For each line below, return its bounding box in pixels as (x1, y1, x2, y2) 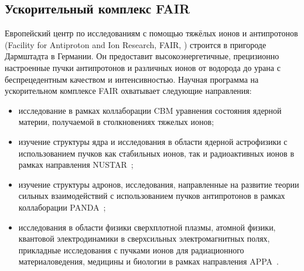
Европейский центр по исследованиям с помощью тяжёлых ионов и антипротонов (5, 27, 298, 39)
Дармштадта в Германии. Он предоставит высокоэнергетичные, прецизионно (5, 50, 279, 62)
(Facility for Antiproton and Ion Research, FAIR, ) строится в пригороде (5, 38, 267, 50)
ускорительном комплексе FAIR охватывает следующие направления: (5, 84, 252, 97)
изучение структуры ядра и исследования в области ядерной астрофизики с (18, 135, 288, 147)
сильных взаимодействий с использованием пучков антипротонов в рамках (18, 189, 285, 202)
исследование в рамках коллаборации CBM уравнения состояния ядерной (18, 104, 282, 116)
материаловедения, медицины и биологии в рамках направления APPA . (18, 255, 279, 267)
